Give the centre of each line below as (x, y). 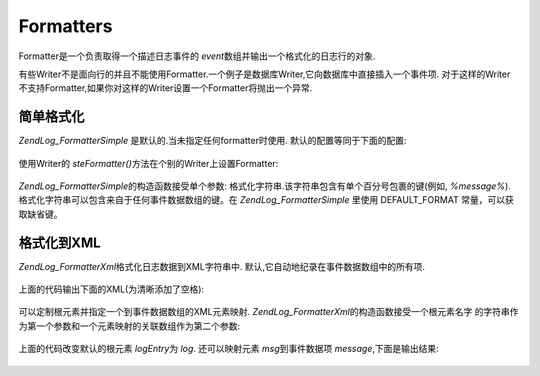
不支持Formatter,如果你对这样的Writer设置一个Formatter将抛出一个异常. (165, 88)
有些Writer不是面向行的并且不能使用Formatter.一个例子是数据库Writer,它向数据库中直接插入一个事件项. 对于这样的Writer (264, 74)
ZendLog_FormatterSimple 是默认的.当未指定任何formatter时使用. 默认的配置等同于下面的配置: (212, 141)
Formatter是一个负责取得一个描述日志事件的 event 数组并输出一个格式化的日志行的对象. (197, 56)
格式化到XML (59, 242)
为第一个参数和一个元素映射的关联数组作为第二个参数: (129, 326)
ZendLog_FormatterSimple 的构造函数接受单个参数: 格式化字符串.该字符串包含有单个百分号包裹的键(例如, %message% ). (265, 186)
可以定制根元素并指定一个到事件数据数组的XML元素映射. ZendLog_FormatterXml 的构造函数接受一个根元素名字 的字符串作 (268, 312)
